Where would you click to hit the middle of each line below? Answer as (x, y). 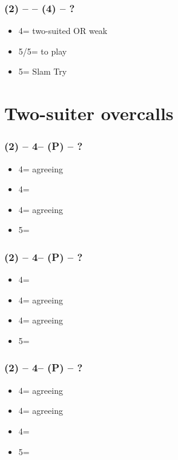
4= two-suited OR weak (63, 31)
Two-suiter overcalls (89, 113)
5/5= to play (43, 51)
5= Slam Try (43, 71)
